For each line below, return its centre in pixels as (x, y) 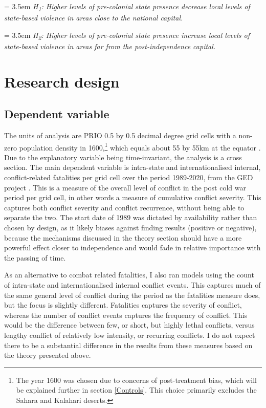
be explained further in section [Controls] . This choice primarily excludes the (136, 390)
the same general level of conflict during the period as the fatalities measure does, (132, 295)
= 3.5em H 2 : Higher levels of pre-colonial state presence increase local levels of (127, 35)
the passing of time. (35, 257)
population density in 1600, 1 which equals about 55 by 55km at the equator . (140, 146)
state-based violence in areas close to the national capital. (94, 18)
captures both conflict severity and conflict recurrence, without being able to (124, 207)
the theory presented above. (48, 355)
